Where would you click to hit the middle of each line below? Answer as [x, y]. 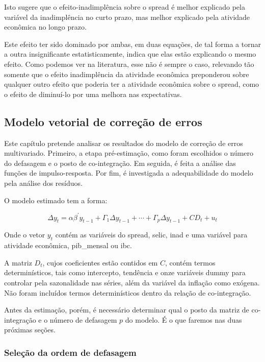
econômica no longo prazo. [45, 27]
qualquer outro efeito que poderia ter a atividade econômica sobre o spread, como [132, 84]
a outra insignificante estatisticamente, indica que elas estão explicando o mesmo [130, 54]
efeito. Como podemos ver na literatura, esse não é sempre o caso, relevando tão [129, 64]
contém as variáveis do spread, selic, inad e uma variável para [151, 235]
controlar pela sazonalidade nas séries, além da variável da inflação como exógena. [132, 282]
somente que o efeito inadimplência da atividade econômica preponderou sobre [127, 74]
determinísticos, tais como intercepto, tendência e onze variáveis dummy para [125, 272]
